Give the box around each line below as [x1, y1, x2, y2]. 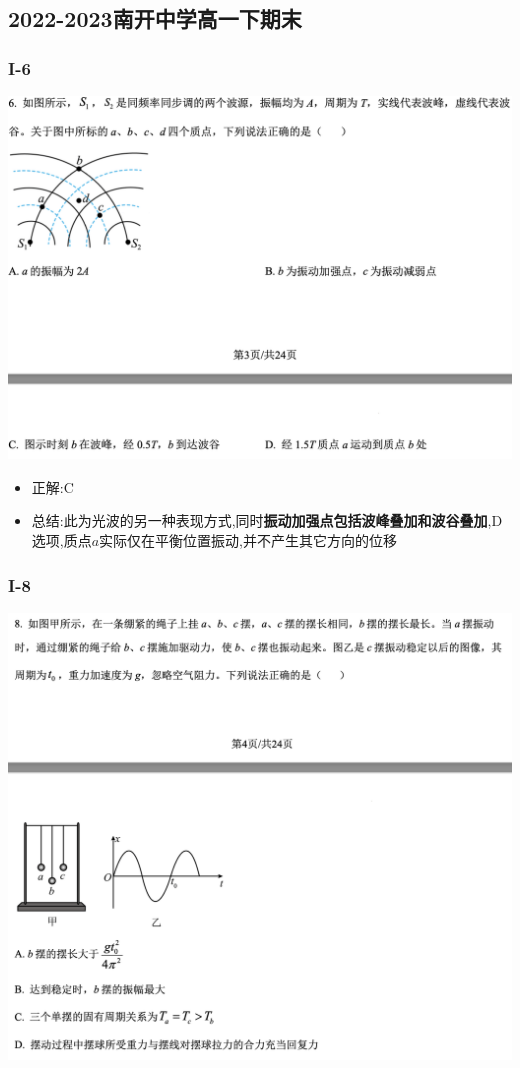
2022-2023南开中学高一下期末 [8, 3, 302, 34]
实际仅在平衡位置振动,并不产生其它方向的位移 [99, 530, 398, 551]
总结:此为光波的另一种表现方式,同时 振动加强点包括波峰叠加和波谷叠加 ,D [31, 510, 503, 531]
